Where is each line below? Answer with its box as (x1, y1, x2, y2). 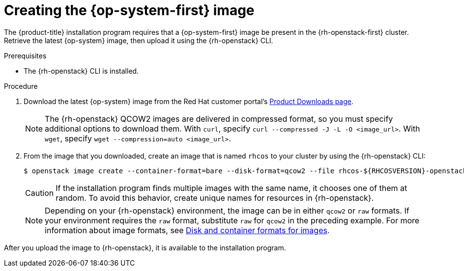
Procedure (4, 81, 38, 90)
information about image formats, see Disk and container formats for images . (45, 225, 330, 235)
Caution (25, 188, 54, 198)
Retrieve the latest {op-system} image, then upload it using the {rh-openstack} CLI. (4, 36, 273, 45)
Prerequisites (4, 51, 47, 60)
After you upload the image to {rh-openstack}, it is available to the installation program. (4, 243, 286, 252)
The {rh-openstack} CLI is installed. (24, 66, 139, 75)
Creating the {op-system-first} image (4, 2, 255, 19)
